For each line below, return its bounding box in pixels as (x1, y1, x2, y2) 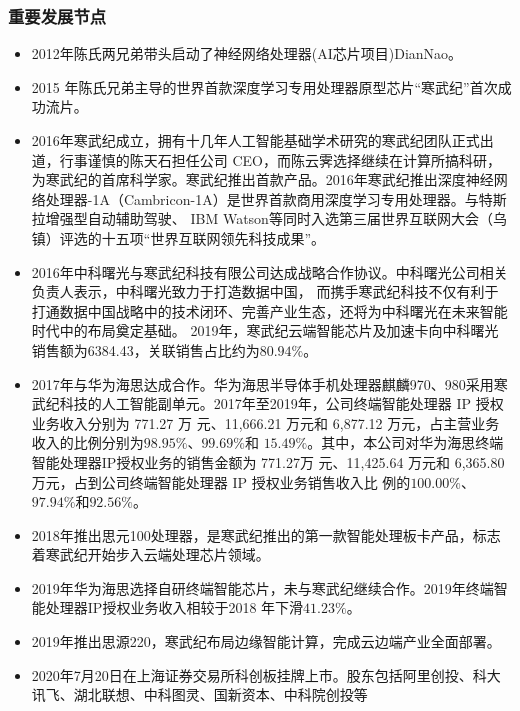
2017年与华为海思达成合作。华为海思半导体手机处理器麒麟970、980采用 (31, 373, 494, 394)
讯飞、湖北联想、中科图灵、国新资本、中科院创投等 (31, 684, 368, 705)
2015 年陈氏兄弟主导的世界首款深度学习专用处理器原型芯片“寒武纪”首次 (31, 76, 498, 97)
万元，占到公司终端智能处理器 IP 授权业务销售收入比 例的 (31, 471, 411, 492)
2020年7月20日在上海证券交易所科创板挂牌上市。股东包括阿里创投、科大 (31, 664, 501, 685)
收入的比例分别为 (31, 432, 144, 453)
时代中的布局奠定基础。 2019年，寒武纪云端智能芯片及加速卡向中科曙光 (31, 320, 499, 341)
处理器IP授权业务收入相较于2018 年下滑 (45, 597, 304, 618)
